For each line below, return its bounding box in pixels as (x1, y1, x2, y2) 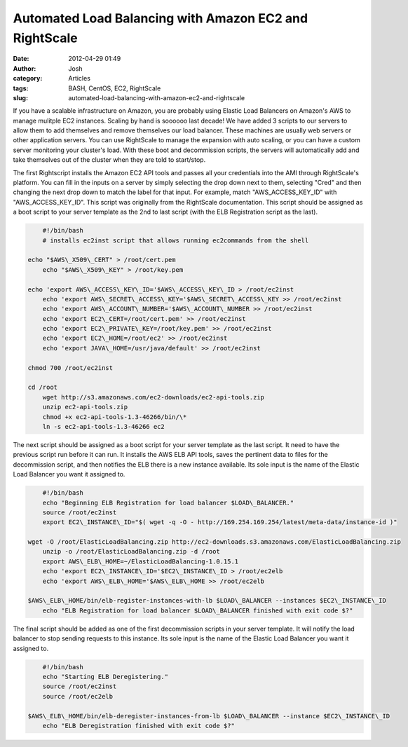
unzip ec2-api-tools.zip (42, 403, 128, 411)
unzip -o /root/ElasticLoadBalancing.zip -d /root (42, 547, 220, 556)
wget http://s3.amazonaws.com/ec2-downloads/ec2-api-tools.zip (42, 393, 265, 401)
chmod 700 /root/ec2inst (27, 364, 114, 371)
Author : (13, 64, 36, 73)
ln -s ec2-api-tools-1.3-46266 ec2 (42, 423, 165, 430)
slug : (13, 93, 28, 102)
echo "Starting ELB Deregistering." (42, 673, 168, 680)
